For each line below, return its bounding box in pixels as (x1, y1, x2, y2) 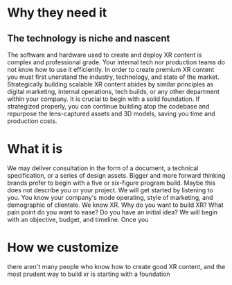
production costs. (7, 117, 57, 125)
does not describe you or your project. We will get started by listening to (7, 185, 213, 194)
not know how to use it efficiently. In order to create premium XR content (7, 66, 215, 73)
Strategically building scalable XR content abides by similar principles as (7, 80, 214, 88)
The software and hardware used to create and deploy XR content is (7, 50, 202, 59)
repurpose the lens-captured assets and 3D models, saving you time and (7, 109, 216, 118)
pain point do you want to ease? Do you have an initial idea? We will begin (7, 208, 218, 216)
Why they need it (7, 5, 107, 21)
